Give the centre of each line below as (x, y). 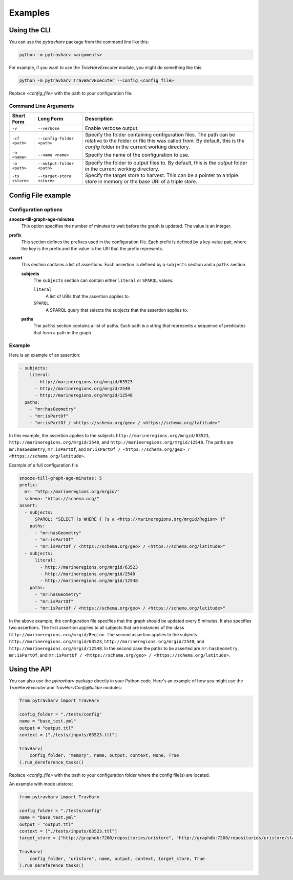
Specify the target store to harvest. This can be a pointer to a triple (162, 175)
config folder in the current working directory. (138, 147)
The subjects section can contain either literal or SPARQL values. (103, 280)
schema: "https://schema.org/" (62, 498)
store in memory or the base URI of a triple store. (141, 182)
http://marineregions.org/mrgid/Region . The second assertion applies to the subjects (103, 634)
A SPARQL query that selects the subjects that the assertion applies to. (117, 310)
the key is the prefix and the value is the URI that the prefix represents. (92, 249)
